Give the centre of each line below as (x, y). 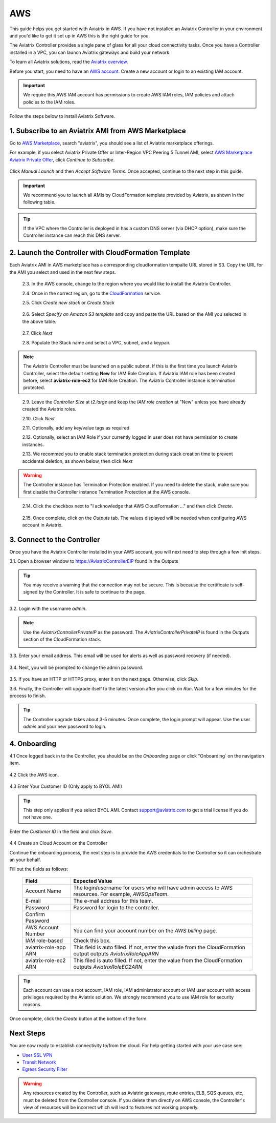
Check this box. (92, 941)
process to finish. (28, 696)
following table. (39, 202)
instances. (33, 444)
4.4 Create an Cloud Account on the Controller (59, 843)
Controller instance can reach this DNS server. (72, 235)
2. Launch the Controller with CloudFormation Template (100, 253)
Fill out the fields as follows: (39, 869)
